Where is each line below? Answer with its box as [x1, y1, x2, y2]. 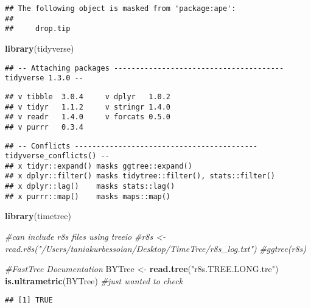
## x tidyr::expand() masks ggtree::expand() [5, 161, 192, 170]
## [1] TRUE [5, 296, 53, 305]
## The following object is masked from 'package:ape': [5, 4, 236, 13]
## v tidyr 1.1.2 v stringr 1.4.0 [5, 102, 171, 111]
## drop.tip [5, 24, 71, 33]
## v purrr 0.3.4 [5, 122, 83, 131]
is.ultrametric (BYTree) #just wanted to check [5, 274, 183, 287]
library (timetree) [5, 209, 71, 222]
